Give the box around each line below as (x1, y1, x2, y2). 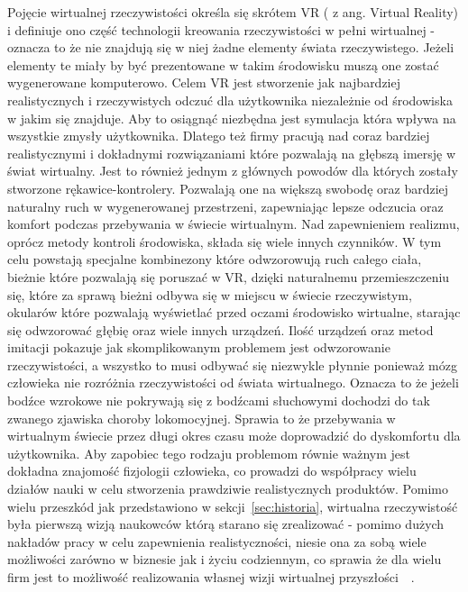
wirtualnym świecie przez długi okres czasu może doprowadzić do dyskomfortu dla (7, 426, 461, 445)
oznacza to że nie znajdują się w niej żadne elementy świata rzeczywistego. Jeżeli (7, 38, 454, 57)
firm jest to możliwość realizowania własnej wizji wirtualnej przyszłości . (7, 568, 415, 586)
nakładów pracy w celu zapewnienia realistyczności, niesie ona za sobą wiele (7, 532, 427, 551)
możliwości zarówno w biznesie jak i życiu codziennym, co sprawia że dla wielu (7, 550, 442, 569)
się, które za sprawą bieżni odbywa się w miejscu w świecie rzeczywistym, (7, 285, 412, 304)
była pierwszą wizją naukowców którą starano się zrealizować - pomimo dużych (7, 515, 445, 533)
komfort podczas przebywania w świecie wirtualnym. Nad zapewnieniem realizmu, (7, 214, 460, 233)
